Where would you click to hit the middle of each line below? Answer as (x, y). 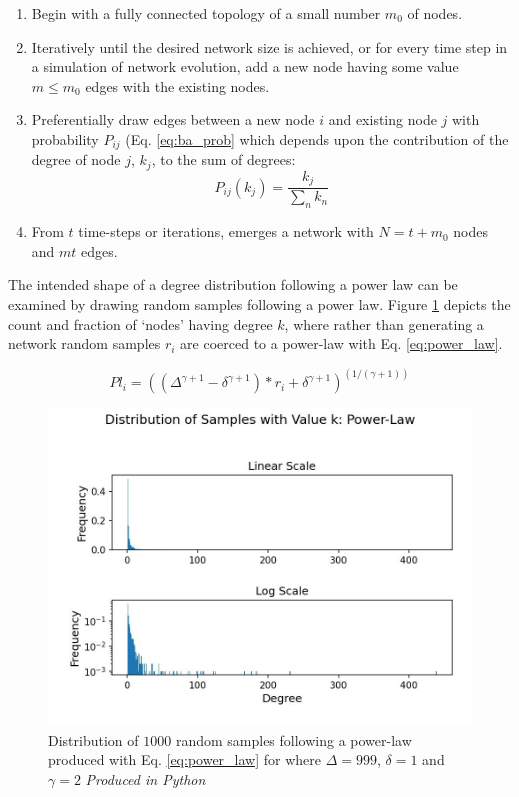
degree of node (76, 159)
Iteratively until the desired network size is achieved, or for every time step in (269, 46)
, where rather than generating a (384, 323)
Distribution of (93, 739)
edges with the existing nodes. (177, 85)
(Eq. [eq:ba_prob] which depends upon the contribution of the (317, 138)
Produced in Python (145, 778)
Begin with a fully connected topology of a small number (206, 13)
